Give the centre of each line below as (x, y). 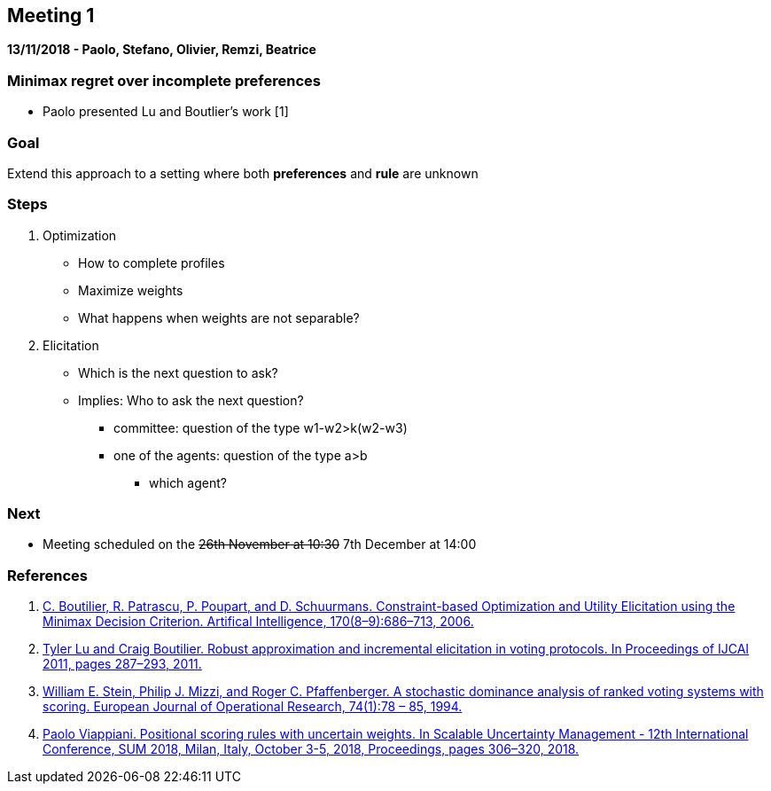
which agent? (188, 482)
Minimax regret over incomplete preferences (164, 80)
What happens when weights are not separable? (219, 317)
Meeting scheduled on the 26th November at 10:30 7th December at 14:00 (260, 544)
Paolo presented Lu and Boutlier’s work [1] (166, 112)
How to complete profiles (152, 262)
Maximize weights (131, 290)
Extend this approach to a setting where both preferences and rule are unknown (243, 173)
